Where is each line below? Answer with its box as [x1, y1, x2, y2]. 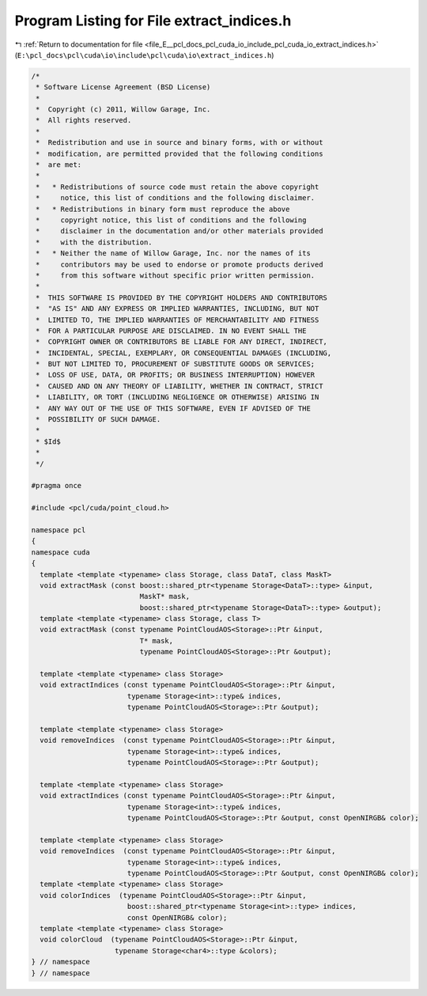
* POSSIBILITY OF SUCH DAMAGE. [36, 415, 161, 424]
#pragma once [31, 481, 82, 490]
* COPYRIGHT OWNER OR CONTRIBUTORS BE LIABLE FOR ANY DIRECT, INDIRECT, [36, 337, 328, 347]
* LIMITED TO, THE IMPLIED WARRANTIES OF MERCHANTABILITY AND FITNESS [36, 315, 319, 324]
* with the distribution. [36, 237, 153, 247]
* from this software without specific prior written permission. [36, 271, 316, 280]
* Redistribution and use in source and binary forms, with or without [36, 138, 323, 147]
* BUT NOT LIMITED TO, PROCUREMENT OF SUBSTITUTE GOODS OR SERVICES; [36, 360, 316, 369]
